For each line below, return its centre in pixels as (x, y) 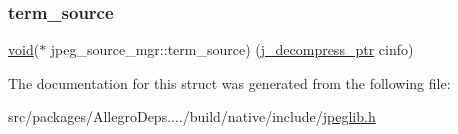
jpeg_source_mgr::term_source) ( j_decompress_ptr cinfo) (232, 49)
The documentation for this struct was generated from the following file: (229, 82)
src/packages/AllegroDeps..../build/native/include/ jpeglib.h (192, 116)
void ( (24, 49)
